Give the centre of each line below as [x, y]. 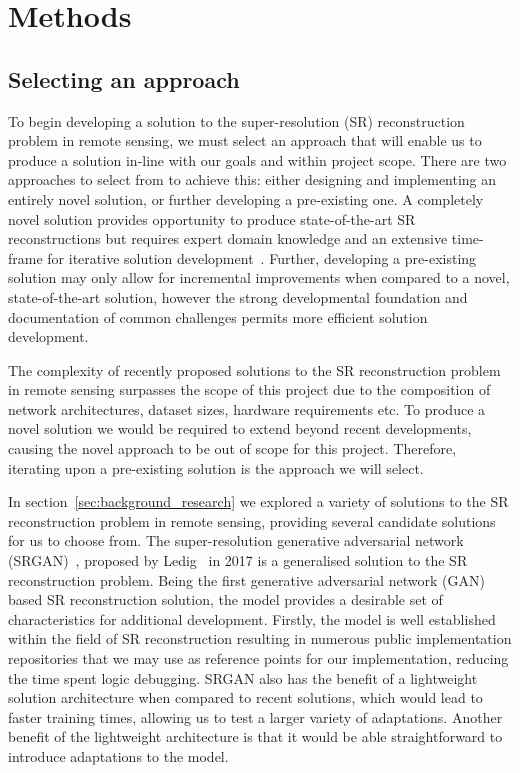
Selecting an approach [124, 78]
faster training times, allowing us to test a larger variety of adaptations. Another [255, 716]
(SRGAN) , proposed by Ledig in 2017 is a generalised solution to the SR [238, 560]
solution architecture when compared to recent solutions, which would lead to [245, 697]
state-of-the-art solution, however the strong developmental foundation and [238, 296]
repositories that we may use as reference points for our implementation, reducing [258, 658]
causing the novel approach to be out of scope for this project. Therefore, [232, 448]
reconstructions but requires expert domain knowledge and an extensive [228, 238]
